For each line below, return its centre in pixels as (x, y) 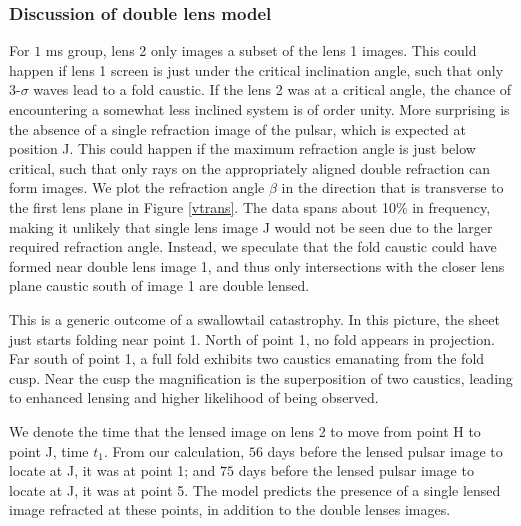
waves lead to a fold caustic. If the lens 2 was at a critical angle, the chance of (272, 89)
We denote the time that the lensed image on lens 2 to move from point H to (245, 430)
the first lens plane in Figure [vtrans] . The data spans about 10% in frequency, (250, 206)
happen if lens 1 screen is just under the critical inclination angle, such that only (256, 69)
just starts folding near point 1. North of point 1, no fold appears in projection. (252, 338)
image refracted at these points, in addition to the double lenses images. (230, 509)
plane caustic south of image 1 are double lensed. (159, 285)
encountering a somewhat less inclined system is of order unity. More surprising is (259, 109)
